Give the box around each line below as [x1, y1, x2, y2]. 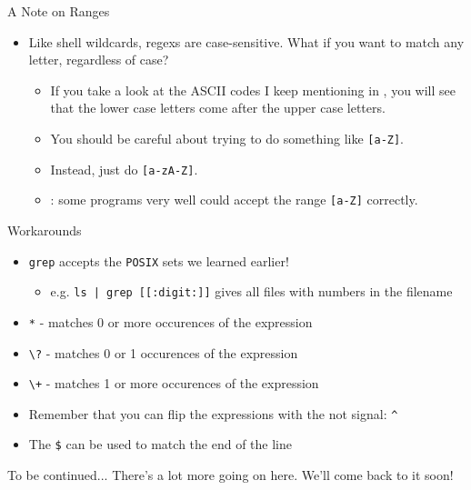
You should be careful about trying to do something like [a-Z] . [50, 128, 405, 147]
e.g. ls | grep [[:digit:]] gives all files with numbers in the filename [50, 282, 453, 301]
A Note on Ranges [7, 2, 110, 20]
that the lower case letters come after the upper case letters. [50, 98, 386, 117]
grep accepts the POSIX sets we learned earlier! [28, 251, 289, 270]
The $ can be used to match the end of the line [28, 435, 292, 454]
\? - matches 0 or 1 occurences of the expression [28, 343, 298, 362]
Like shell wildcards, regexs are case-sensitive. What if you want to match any [28, 32, 465, 51]
